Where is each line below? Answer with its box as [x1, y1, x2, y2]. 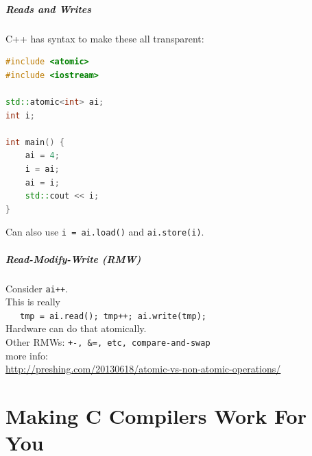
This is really [5, 294, 60, 309]
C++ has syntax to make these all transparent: [5, 31, 204, 45]
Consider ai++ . [5, 281, 68, 295]
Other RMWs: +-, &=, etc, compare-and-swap [5, 335, 211, 349]
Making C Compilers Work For [5, 402, 307, 430]
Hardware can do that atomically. [5, 321, 147, 335]
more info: [5, 348, 48, 362]
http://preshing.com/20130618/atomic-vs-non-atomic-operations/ [5, 362, 281, 376]
